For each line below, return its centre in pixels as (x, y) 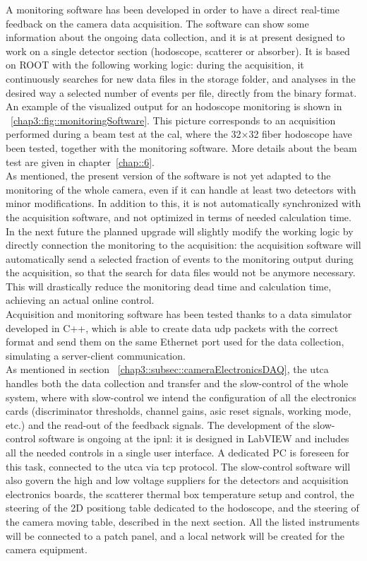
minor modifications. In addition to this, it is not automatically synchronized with (183, 203)
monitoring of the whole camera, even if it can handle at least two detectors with (181, 189)
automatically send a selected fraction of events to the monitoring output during (180, 258)
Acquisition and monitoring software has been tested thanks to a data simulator (179, 314)
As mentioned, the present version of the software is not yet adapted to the (168, 176)
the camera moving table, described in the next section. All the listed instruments (183, 521)
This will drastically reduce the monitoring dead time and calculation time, (169, 286)
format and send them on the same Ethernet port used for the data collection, (175, 342)
